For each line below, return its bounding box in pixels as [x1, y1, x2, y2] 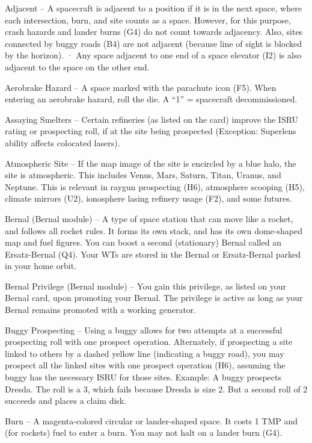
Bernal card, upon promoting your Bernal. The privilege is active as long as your [5, 291, 303, 304]
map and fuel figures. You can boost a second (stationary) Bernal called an [5, 236, 281, 249]
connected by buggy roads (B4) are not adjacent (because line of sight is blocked [5, 37, 302, 49]
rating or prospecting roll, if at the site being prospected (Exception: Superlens [5, 125, 296, 137]
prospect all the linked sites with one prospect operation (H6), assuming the [5, 359, 286, 371]
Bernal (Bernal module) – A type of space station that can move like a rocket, [5, 212, 293, 225]
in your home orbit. [5, 259, 77, 272]
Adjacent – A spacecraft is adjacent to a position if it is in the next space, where [5, 2, 302, 14]
